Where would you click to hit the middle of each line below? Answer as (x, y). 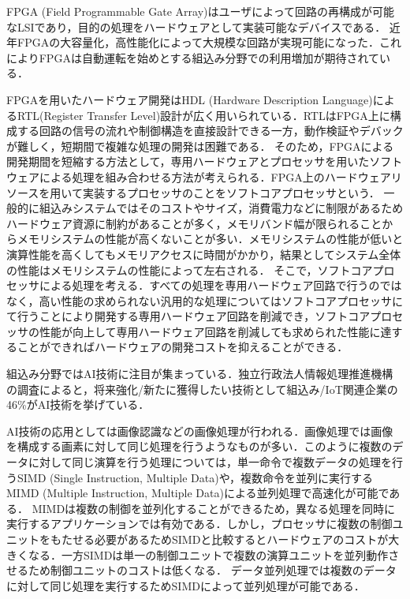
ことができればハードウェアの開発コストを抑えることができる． (183, 347)
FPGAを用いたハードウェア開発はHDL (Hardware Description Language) (190, 99)
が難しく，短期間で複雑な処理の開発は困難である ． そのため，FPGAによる (200, 146)
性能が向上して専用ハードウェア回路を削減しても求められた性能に (210, 331)
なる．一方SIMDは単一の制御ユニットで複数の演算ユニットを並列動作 (208, 554)
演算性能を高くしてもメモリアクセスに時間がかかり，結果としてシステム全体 (204, 254)
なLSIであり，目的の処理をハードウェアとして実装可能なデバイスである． (196, 26)
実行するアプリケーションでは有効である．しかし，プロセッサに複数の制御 (199, 524)
